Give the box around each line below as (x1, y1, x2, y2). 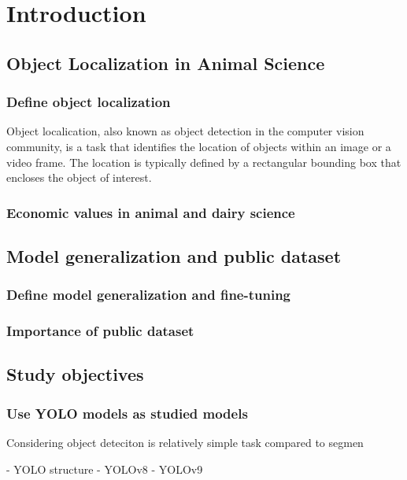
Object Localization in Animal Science (6, 50, 325, 75)
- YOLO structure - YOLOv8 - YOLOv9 (6, 460, 203, 477)
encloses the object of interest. (6, 169, 152, 186)
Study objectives (6, 362, 144, 386)
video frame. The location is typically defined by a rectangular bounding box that (6, 153, 401, 170)
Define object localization (6, 92, 171, 112)
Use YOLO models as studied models (6, 403, 248, 423)
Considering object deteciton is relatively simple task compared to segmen (6, 434, 364, 451)
